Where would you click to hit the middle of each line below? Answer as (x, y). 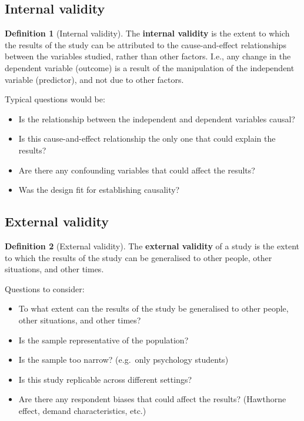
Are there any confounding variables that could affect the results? (137, 170)
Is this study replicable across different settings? (105, 379)
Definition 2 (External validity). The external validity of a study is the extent (152, 245)
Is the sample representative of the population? (103, 340)
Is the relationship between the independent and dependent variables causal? (157, 118)
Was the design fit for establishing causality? (99, 190)
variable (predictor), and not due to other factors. (94, 79)
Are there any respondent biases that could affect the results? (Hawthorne (152, 399)
